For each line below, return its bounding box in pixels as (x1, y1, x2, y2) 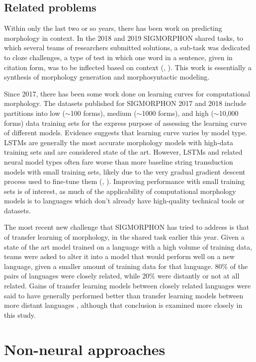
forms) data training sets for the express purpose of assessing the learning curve (4, 117, 247, 128)
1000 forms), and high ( (142, 107, 214, 118)
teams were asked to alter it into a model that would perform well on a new (4, 251, 235, 262)
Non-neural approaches (4, 339, 166, 359)
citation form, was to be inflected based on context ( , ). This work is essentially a (4, 62, 252, 72)
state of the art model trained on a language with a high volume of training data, (4, 241, 253, 252)
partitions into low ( (4, 107, 66, 118)
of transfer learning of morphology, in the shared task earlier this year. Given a (4, 232, 245, 242)
